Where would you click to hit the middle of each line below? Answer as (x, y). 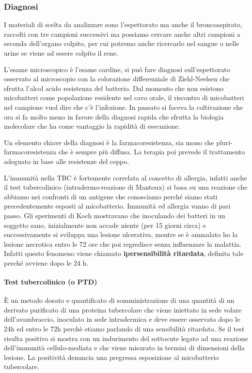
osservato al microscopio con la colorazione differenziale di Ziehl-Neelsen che (117, 79)
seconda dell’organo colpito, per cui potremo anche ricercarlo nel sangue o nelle (122, 43)
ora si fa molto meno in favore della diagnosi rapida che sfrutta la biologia (114, 116)
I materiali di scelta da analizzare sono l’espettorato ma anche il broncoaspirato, (123, 24)
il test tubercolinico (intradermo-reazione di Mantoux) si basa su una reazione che (126, 187)
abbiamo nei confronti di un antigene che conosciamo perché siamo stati (111, 196)
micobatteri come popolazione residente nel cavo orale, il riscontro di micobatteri (124, 97)
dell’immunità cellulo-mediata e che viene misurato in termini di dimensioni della (124, 348)
